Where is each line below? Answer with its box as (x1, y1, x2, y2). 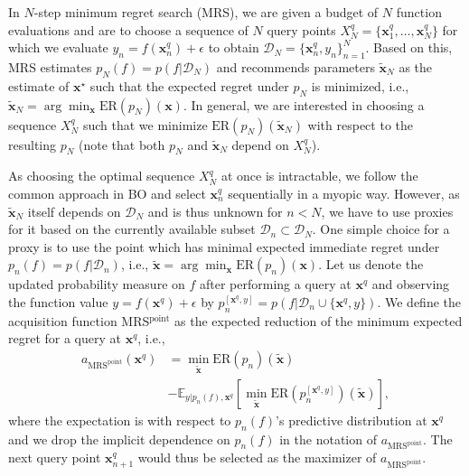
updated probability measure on (8, 275, 185, 294)
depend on (231, 135, 289, 154)
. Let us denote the (318, 255, 424, 274)
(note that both (79, 135, 165, 154)
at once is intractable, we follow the (220, 166, 418, 185)
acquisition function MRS (8, 311, 150, 330)
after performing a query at (200, 275, 352, 294)
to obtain (208, 38, 259, 57)
